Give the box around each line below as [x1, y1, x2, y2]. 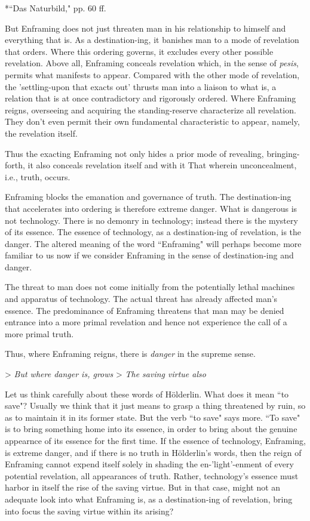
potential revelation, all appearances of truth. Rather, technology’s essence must [5, 469, 299, 482]
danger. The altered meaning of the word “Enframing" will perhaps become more [5, 237, 302, 249]
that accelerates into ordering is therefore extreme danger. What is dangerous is [5, 202, 297, 214]
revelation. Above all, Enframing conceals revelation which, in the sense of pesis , [5, 57, 299, 69]
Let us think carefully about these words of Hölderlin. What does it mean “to [5, 387, 289, 400]
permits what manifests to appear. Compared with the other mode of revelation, [5, 68, 300, 81]
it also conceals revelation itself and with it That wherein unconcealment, [27, 159, 297, 171]
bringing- [266, 147, 300, 159]
